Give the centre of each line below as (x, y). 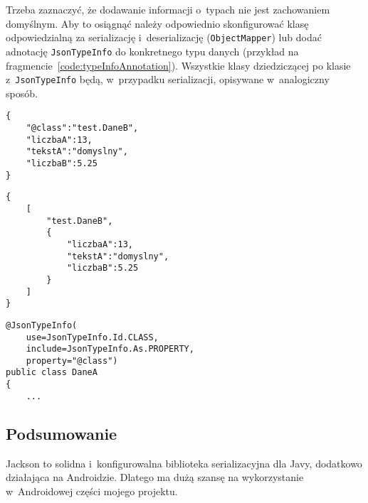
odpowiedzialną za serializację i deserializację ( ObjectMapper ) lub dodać (164, 37)
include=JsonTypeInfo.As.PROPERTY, (110, 349)
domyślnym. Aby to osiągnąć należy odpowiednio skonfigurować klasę (157, 23)
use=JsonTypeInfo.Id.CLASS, (92, 337)
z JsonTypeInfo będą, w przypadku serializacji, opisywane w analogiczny (168, 79)
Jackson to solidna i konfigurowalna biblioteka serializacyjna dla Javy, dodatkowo (184, 463)
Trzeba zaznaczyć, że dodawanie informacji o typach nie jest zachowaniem (168, 9)
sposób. (22, 93)
